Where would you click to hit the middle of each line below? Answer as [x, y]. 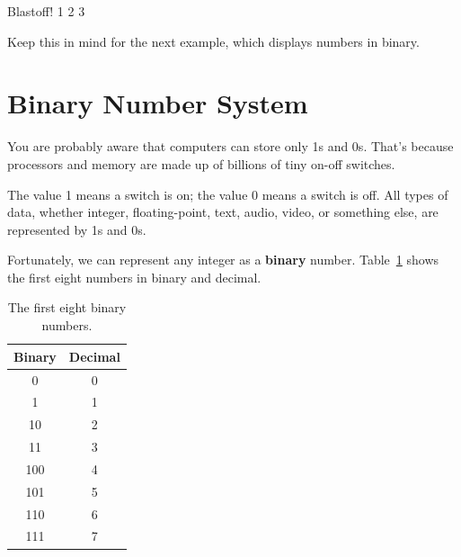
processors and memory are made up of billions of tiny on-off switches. [201, 163]
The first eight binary [67, 307]
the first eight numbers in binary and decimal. [134, 277]
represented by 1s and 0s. [77, 229]
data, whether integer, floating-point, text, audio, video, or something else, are [223, 212]
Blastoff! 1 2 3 [46, 11]
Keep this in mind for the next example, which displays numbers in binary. [213, 41]
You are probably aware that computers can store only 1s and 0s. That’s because [230, 146]
